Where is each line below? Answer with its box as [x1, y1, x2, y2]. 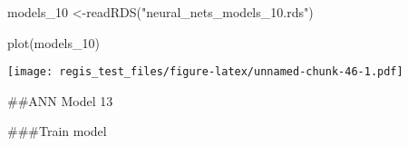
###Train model [7, 122, 107, 141]
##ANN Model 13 [7, 91, 113, 110]
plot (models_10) [7, 33, 100, 52]
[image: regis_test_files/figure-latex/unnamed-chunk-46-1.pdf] [7, 65, 403, 79]
